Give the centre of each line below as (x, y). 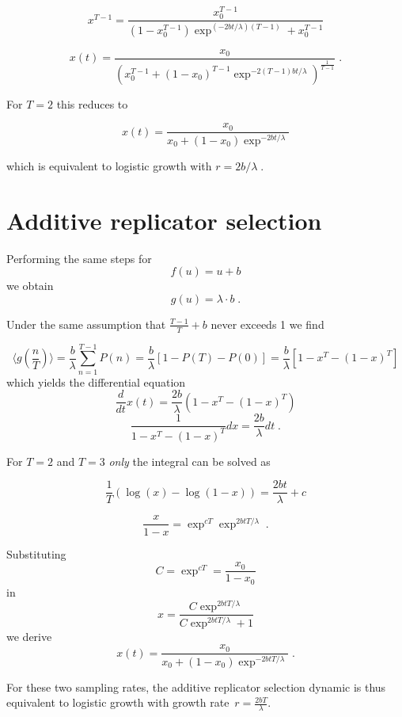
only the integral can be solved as (190, 461)
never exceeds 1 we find (267, 324)
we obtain (30, 286)
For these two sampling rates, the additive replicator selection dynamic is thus (196, 686)
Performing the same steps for (79, 258)
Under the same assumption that (86, 324)
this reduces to (92, 103)
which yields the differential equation (96, 381)
